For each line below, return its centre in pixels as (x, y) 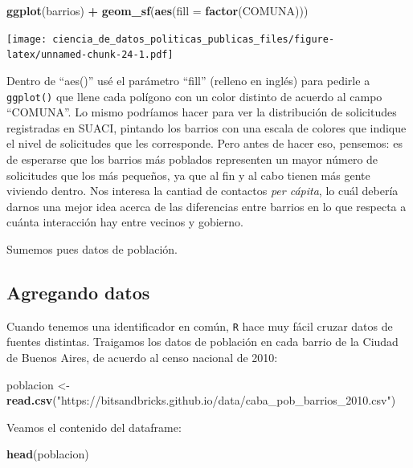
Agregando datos (78, 292)
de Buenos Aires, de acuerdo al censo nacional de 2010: (142, 357)
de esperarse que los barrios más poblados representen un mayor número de (192, 159)
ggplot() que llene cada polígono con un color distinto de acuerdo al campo (194, 96)
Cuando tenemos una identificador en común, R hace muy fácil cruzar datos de (200, 326)
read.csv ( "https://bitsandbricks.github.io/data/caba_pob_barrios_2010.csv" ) (201, 400)
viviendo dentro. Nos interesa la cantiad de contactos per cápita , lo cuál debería (202, 191)
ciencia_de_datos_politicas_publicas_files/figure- (194, 39)
